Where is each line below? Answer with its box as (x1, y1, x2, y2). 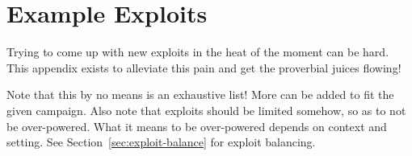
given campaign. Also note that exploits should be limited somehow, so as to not (6, 101, 406, 118)
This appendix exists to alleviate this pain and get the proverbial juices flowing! (6, 59, 401, 76)
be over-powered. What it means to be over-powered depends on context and (6, 117, 387, 134)
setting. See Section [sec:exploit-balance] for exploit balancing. (6, 133, 316, 150)
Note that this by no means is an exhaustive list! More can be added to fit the (6, 86, 394, 103)
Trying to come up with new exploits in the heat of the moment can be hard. (6, 43, 389, 60)
